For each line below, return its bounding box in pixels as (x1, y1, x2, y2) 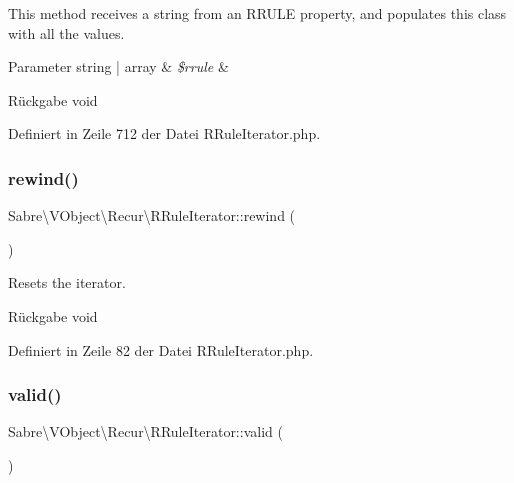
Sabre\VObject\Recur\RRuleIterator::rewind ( (8, 205, 296, 226)
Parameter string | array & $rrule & (8, 56, 229, 77)
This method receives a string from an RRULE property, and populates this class (8, 3, 507, 23)
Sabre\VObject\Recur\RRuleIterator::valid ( (8, 421, 283, 442)
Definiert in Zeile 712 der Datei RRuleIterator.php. (8, 123, 321, 144)
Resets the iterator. (8, 272, 126, 293)
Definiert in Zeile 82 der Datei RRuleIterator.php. (8, 339, 314, 360)
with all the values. (8, 22, 125, 43)
